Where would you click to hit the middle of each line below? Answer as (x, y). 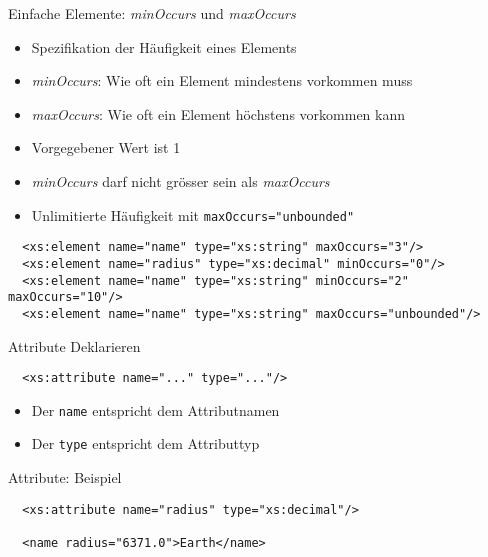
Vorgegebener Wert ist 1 (106, 147)
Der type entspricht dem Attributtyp (145, 443)
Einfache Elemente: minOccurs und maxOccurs (152, 13)
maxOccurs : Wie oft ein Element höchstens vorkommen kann (218, 113)
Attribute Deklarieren (74, 345)
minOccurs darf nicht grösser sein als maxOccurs (180, 180)
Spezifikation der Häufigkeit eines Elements (164, 46)
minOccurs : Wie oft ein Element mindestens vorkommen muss (222, 80)
